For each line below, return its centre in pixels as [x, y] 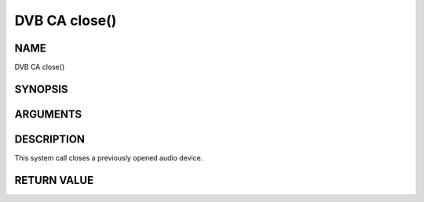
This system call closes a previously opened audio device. [109, 158]
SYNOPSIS [41, 89]
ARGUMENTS [48, 114]
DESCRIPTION [50, 139]
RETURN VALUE [54, 180]
